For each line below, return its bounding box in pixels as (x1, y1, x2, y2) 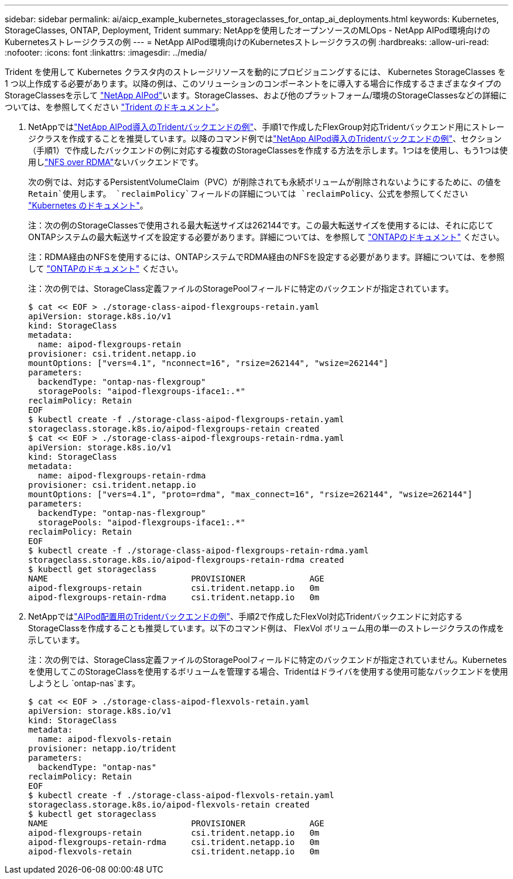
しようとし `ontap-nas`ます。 (28, 678, 141, 688)
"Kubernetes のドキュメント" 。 (28, 200, 148, 210)
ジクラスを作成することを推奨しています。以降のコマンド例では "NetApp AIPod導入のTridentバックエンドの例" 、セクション (28, 134, 502, 143)
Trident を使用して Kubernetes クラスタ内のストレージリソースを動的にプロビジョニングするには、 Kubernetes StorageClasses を (5, 67, 506, 77)
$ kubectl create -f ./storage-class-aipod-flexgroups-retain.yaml (28, 415, 344, 424)
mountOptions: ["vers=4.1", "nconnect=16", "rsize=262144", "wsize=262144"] (28, 358, 389, 368)
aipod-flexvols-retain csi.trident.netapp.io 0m (28, 847, 320, 856)
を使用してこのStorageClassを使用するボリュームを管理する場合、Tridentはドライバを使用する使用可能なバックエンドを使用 (28, 666, 508, 676)
